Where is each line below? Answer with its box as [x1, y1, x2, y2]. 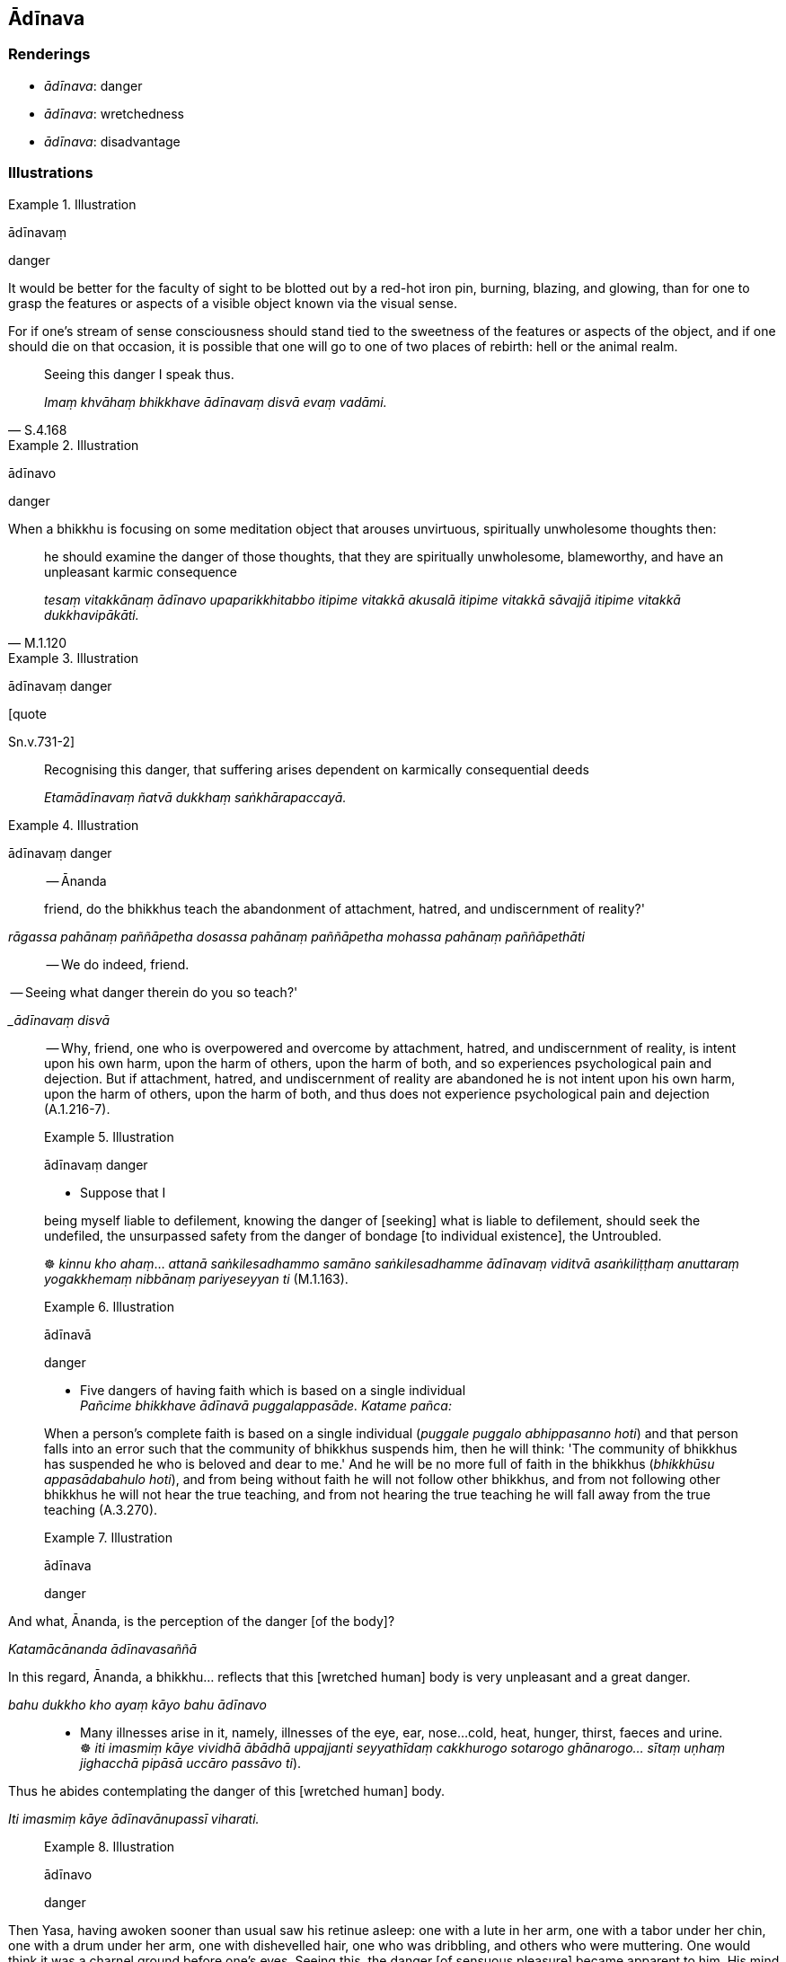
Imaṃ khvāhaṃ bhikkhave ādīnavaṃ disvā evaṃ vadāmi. [44, 393, 387, 410]
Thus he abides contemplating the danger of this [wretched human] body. [8, 1782, 446, 1798]
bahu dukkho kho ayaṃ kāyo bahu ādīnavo [8, 1696, 267, 1712]
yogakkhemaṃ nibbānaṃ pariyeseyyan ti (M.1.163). [44, 1270, 349, 1286]
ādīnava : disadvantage [44, 133, 181, 149]
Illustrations [8, 163, 93, 182]
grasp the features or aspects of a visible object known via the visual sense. [8, 295, 458, 311]
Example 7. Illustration [44, 1529, 172, 1545]
